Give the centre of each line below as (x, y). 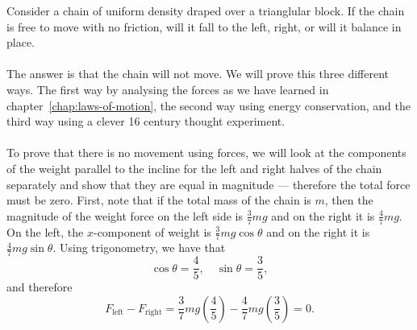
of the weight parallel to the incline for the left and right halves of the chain (194, 168)
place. (21, 42)
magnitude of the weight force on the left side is (125, 215)
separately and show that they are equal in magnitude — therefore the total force (208, 184)
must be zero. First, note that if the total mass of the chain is (159, 200)
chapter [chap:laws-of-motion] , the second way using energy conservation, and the (208, 105)
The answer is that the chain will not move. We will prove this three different (198, 74)
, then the (349, 200)
